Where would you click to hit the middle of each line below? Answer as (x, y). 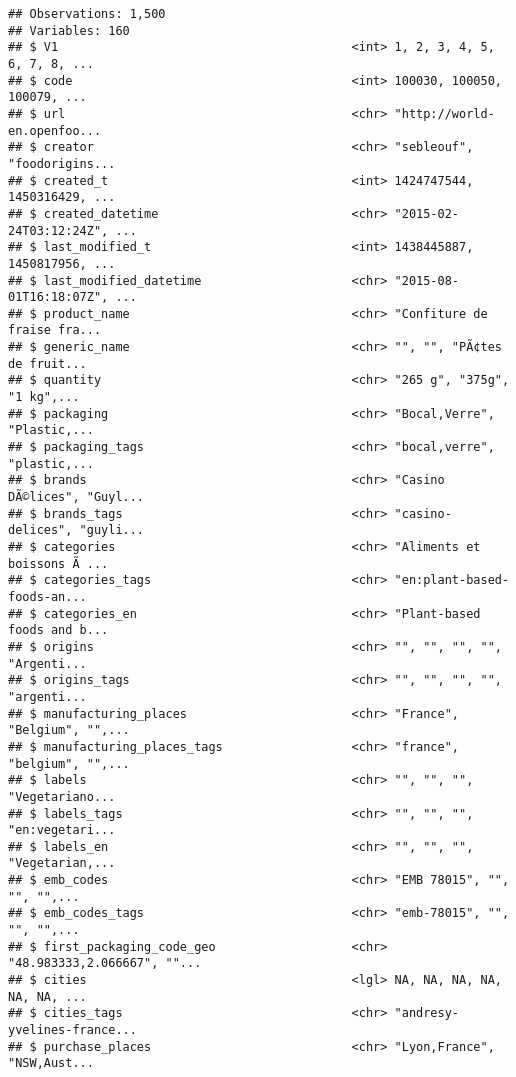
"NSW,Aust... (51, 1063)
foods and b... (58, 630)
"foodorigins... (62, 163)
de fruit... (47, 363)
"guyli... (112, 530)
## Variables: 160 (69, 30)
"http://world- (444, 113)
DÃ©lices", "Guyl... (76, 497)
